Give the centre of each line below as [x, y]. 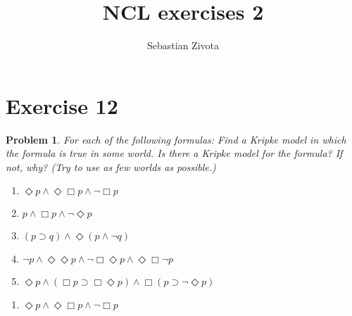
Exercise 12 [62, 105]
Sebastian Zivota [183, 45]
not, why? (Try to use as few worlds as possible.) [111, 166]
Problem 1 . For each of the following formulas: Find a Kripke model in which [176, 139]
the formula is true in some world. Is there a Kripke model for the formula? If [174, 153]
